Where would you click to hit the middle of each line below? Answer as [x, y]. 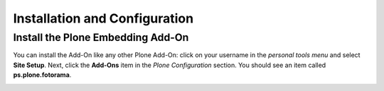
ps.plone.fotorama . [42, 75]
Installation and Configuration [103, 18]
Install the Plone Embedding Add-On [101, 37]
